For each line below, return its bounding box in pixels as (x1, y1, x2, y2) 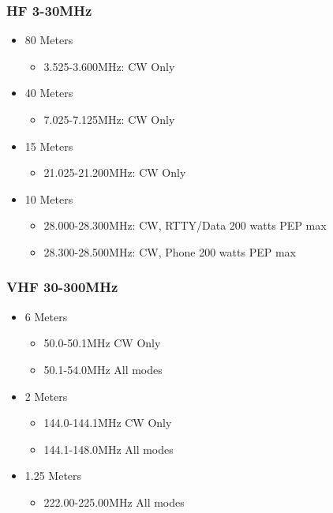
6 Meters (24, 308, 68, 324)
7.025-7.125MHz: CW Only (43, 111, 175, 127)
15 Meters (24, 137, 73, 154)
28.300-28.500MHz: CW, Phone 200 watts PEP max (43, 243, 296, 260)
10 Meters (24, 190, 73, 207)
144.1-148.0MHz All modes (43, 440, 174, 457)
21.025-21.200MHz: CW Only (43, 164, 186, 181)
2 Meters (24, 388, 68, 404)
